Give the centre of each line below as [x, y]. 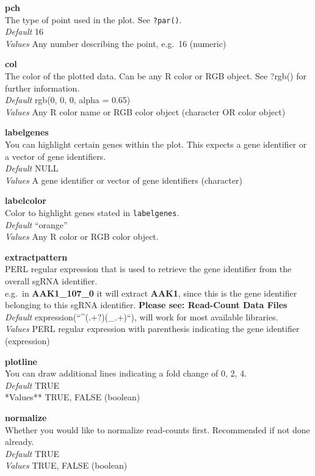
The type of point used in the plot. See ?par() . [93, 19]
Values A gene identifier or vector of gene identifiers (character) [124, 180]
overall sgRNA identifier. [51, 281]
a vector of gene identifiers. [56, 156]
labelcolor [26, 200]
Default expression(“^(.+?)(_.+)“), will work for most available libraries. [142, 316]
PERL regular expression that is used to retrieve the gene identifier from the [148, 269]
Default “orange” [36, 224]
